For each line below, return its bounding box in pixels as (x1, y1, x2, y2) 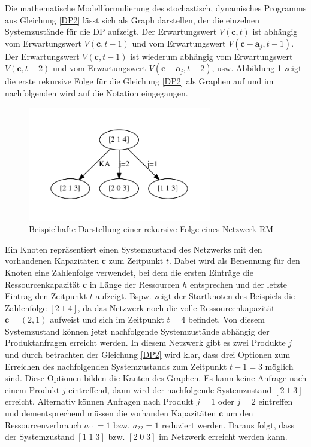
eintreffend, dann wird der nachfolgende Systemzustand (68, 383, 272, 396)
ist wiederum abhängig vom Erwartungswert (130, 50, 293, 62)
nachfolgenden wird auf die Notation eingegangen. (5, 86, 188, 99)
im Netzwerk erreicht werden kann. (159, 430, 288, 443)
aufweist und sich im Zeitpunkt (50, 313, 164, 326)
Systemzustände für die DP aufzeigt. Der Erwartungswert (5, 25, 217, 38)
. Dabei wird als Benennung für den (169, 254, 300, 267)
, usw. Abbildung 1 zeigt (212, 62, 302, 74)
